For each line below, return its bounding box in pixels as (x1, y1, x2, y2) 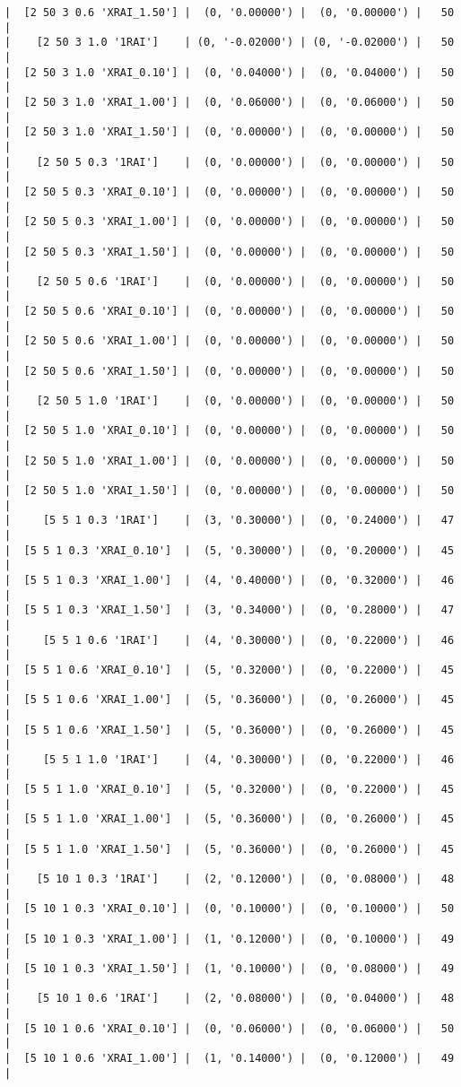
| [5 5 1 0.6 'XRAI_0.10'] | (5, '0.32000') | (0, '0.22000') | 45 (4, 663, 455, 676)
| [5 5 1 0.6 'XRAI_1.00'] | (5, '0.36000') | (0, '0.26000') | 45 (4, 693, 455, 707)
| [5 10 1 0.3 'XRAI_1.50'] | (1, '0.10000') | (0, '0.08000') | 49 (4, 962, 455, 975)
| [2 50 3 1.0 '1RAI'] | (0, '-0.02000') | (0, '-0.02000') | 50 (4, 36, 455, 49)
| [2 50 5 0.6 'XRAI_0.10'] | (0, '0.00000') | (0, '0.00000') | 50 (4, 305, 455, 318)
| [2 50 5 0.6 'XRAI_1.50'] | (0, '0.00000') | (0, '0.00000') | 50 (4, 364, 455, 378)
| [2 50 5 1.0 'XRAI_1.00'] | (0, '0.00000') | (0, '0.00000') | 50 (4, 454, 455, 467)
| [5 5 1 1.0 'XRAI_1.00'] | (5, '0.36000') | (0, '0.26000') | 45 (4, 813, 455, 826)
